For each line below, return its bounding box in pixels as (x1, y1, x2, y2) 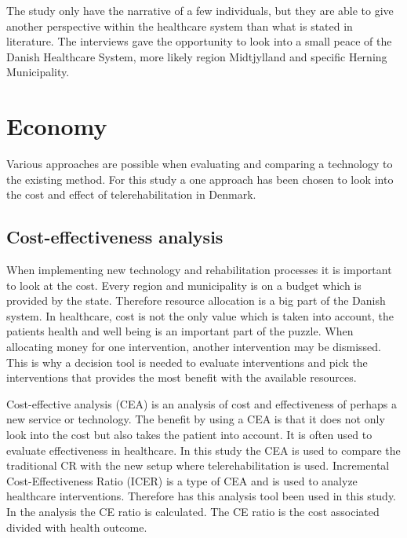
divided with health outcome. (6, 518, 147, 535)
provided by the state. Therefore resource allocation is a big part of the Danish (6, 292, 386, 309)
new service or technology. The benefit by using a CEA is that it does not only (6, 411, 385, 427)
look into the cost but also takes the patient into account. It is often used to (6, 426, 372, 443)
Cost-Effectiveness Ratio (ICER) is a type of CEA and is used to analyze (6, 472, 358, 489)
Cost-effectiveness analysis (6, 225, 223, 249)
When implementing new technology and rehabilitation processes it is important (6, 262, 392, 278)
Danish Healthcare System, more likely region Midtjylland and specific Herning (6, 48, 387, 64)
